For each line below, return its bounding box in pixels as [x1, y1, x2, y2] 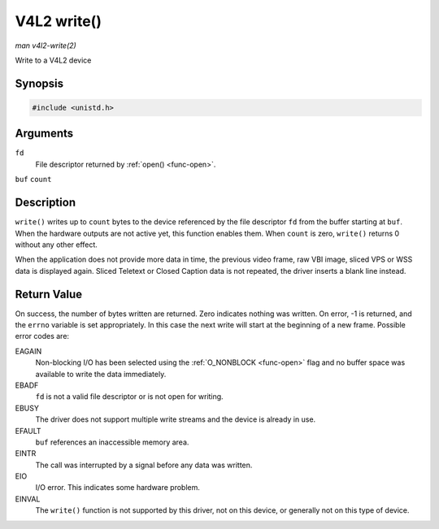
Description [15, 196, 76, 210]
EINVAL [15, 494, 41, 504]
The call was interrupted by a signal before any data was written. [35, 460, 253, 470]
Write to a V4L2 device [15, 55, 92, 65]
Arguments [15, 127, 74, 141]
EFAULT [15, 426, 41, 436]
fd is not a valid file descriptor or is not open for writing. [35, 392, 224, 401]
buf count [15, 175, 52, 184]
